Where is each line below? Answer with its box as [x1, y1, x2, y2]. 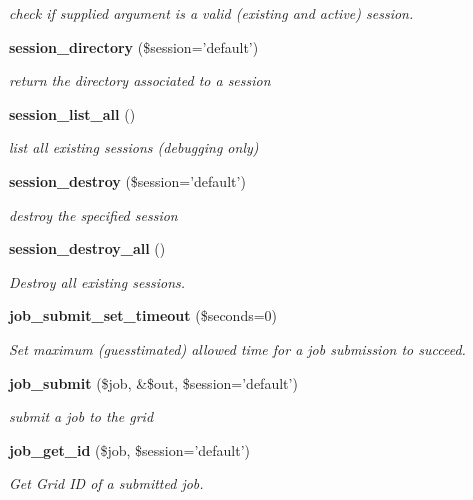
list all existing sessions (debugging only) [9, 137, 259, 158]
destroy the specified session [9, 204, 178, 225]
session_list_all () [9, 103, 136, 124]
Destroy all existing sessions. [9, 271, 186, 292]
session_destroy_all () [9, 238, 166, 259]
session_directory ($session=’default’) [9, 36, 259, 57]
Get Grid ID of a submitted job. [9, 473, 204, 494]
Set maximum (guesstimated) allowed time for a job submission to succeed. [9, 338, 466, 359]
